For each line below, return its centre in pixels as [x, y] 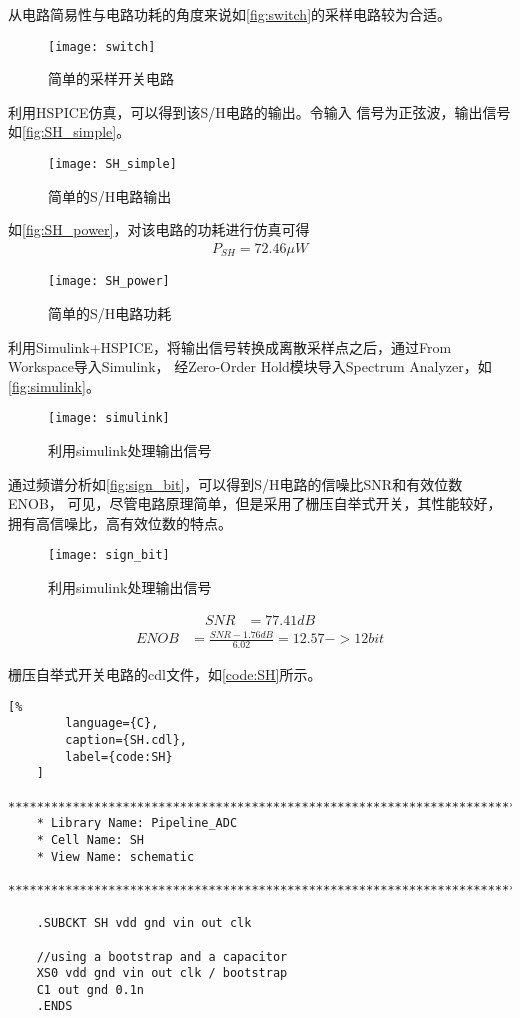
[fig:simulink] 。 [54, 385]
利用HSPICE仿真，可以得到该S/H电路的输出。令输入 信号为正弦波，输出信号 [259, 111]
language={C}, [112, 723]
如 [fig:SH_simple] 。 [69, 131]
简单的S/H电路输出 [110, 195]
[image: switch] [102, 46]
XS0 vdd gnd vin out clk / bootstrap [162, 973]
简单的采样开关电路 [111, 78]
